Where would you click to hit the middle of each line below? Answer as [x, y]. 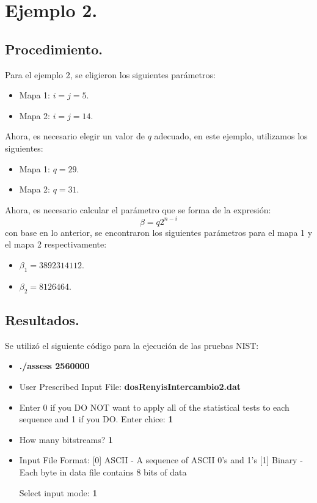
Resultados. [42, 320]
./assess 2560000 [54, 366]
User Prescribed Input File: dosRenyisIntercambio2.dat [130, 386]
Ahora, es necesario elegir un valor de [75, 136]
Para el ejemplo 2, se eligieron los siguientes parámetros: [110, 74]
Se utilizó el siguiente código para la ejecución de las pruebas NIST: [132, 345]
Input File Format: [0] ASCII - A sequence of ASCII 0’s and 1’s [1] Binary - [161, 460]
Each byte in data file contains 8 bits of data [103, 472]
